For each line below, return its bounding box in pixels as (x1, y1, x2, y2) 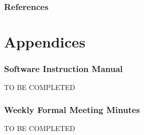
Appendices (4, 31, 86, 52)
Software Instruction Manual (4, 62, 123, 75)
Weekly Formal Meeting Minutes (4, 103, 140, 115)
